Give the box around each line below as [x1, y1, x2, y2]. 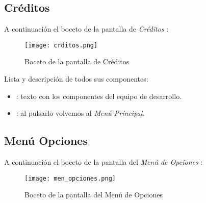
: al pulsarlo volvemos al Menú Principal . [16, 108, 145, 118]
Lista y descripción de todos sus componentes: [4, 73, 148, 84]
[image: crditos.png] [24, 41, 98, 49]
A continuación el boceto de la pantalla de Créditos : [4, 23, 169, 34]
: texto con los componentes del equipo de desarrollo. [16, 90, 182, 101]
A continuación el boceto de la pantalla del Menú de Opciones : [4, 157, 203, 167]
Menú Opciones [4, 133, 88, 148]
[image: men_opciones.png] [24, 174, 116, 182]
